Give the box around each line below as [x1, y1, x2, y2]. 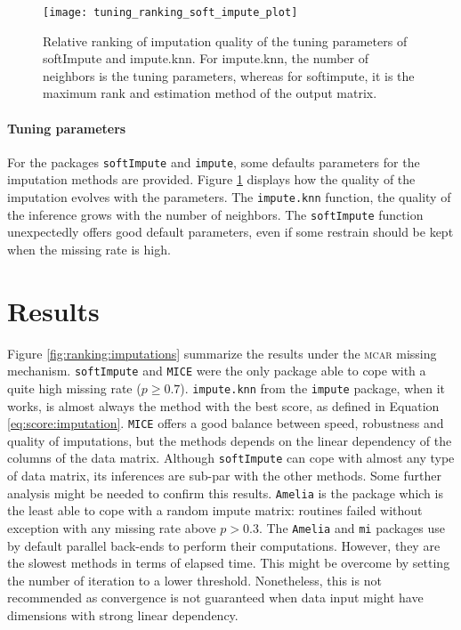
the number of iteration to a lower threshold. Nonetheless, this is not [7, 570, 382, 589]
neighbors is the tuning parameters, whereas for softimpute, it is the [43, 66, 415, 85]
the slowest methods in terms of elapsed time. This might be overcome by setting [7, 553, 450, 572]
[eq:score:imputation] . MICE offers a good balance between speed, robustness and [7, 414, 444, 432]
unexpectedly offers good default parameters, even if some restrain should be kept [7, 222, 454, 241]
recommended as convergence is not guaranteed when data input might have [7, 588, 424, 607]
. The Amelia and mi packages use [258, 518, 446, 537]
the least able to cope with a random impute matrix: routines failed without [7, 501, 423, 520]
